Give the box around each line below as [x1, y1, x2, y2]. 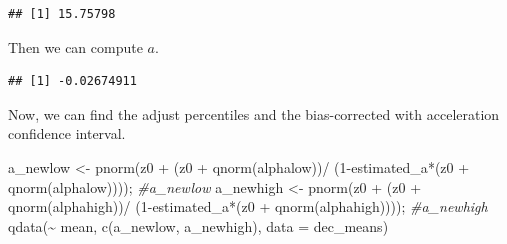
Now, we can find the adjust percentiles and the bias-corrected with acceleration [8, 103, 500, 124]
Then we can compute [8, 36, 143, 57]
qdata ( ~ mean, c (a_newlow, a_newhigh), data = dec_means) [8, 215, 389, 236]
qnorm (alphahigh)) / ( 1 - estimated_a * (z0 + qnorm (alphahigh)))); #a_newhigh [8, 196, 488, 217]
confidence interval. [8, 123, 126, 144]
